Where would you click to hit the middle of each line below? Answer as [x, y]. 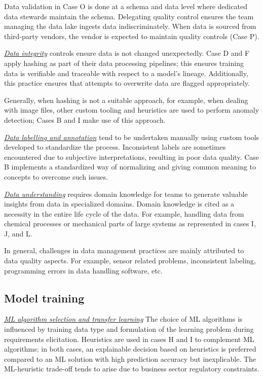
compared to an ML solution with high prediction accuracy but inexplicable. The [130, 358]
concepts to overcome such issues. [56, 176]
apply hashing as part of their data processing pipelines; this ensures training [124, 63]
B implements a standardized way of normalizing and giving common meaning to [130, 167]
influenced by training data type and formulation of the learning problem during [129, 329]
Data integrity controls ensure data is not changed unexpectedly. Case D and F [127, 53]
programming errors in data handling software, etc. [83, 270]
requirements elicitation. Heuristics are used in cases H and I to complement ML [129, 339]
